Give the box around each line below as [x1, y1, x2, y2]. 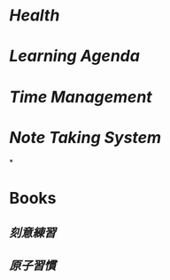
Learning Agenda [9, 46, 140, 67]
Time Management [9, 86, 152, 107]
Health [9, 5, 60, 26]
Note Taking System [9, 127, 162, 148]
